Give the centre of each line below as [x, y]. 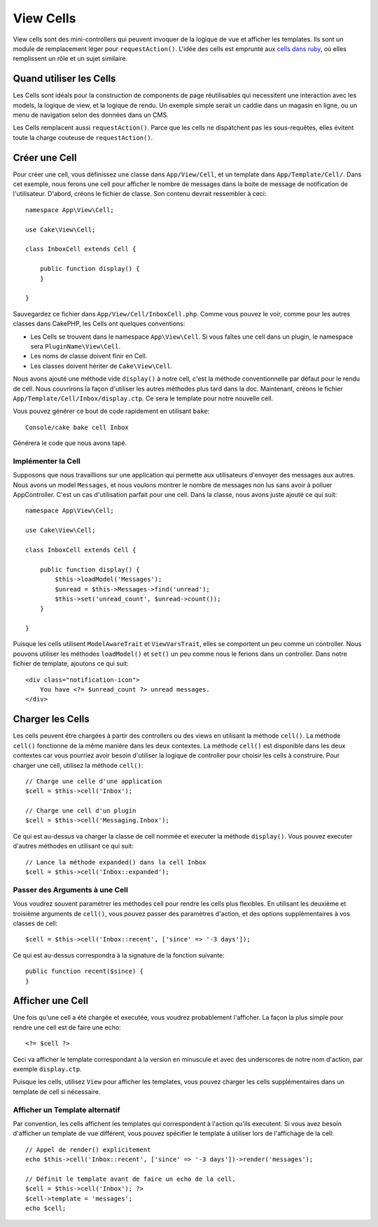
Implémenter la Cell [47, 461]
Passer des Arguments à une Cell [71, 890]
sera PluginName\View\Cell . [76, 346]
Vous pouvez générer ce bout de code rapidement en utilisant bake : [111, 411]
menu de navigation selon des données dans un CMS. [91, 115]
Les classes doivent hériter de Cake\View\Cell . [101, 366]
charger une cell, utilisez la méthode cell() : [78, 765]
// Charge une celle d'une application [94, 781]
